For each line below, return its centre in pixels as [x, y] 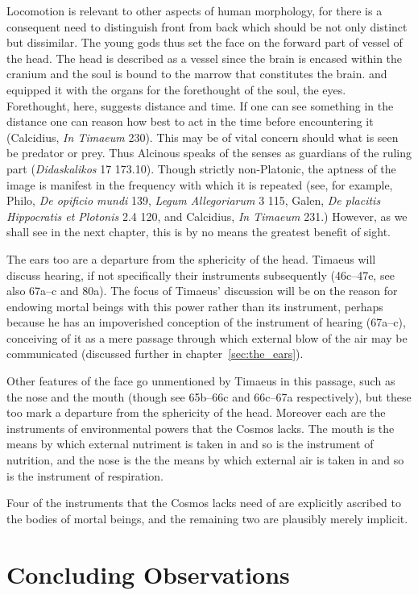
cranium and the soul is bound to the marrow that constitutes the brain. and [197, 74]
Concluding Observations [148, 574]
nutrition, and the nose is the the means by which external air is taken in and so [205, 460]
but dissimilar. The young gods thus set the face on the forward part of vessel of [205, 42]
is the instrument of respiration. [85, 475]
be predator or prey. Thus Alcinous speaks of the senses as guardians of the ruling [209, 153]
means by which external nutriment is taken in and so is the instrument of [190, 444]
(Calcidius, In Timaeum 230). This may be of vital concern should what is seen [203, 137]
